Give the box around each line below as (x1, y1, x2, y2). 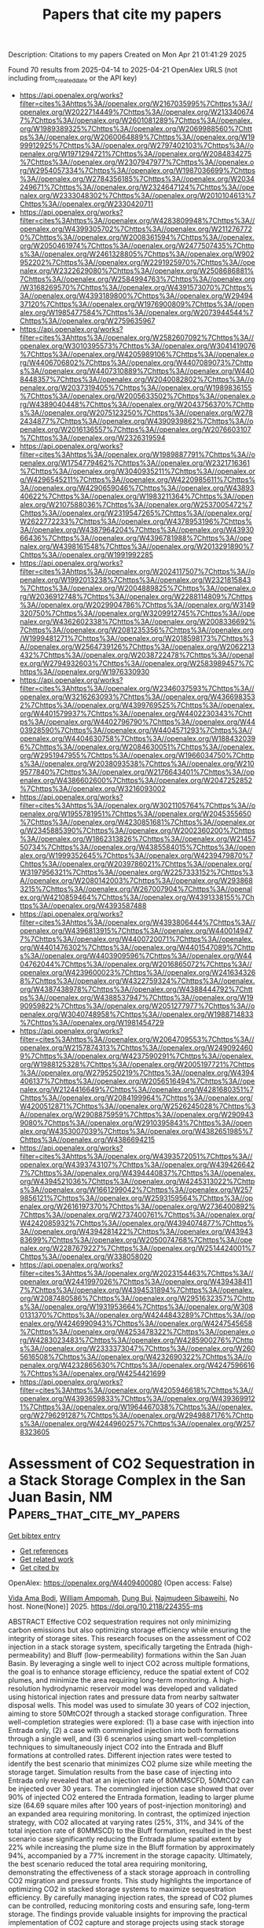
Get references (19, 1546, 69, 1555)
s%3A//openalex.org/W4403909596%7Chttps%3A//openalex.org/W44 (19, 951, 252, 960)
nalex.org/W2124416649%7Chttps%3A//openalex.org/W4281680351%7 (19, 1084, 254, 1094)
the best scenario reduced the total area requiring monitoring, (8, 1859, 208, 1868)
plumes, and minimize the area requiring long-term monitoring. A (8, 1675, 218, 1684)
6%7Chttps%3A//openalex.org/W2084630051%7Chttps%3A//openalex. (19, 741, 255, 752)
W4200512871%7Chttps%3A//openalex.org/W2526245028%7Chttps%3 (19, 1101, 256, 1110)
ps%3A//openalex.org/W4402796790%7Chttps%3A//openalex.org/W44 (19, 717, 256, 727)
